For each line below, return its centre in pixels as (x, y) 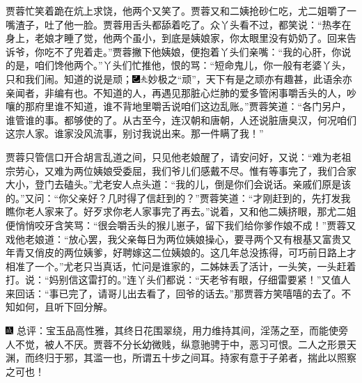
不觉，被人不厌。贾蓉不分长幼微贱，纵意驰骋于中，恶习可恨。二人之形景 (181, 344)
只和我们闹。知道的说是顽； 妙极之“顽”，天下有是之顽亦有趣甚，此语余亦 (179, 78)
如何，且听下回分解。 (64, 307)
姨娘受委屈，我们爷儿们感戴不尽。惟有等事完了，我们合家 (225, 170)
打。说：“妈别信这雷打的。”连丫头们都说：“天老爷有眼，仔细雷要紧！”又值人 (178, 280)
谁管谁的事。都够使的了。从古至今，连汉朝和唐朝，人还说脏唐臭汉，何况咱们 (181, 119)
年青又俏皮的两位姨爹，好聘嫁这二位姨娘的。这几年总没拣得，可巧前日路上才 (181, 252)
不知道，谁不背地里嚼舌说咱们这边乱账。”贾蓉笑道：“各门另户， (207, 106)
